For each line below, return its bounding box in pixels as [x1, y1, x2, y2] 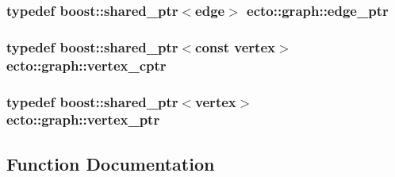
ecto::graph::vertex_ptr [6, 110, 160, 129]
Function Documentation [6, 151, 215, 175]
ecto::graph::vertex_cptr [6, 55, 167, 75]
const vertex [195, 37, 275, 56]
